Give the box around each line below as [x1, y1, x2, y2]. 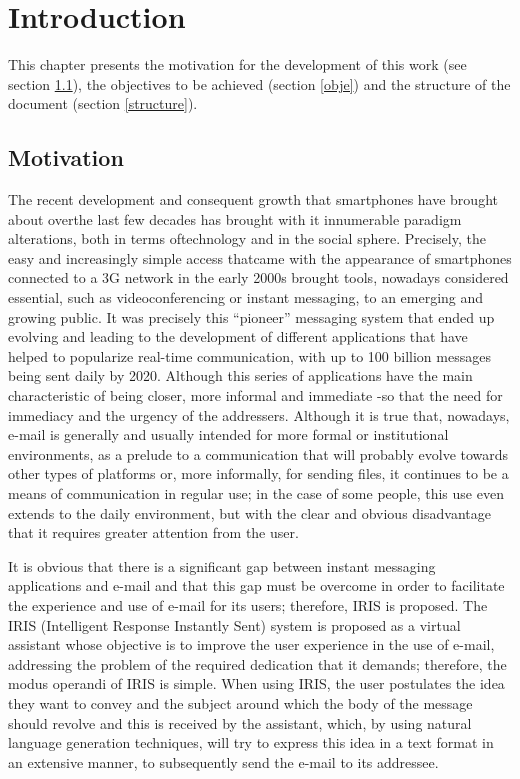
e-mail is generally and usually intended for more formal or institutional [8, 424, 449, 445]
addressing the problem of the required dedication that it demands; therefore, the [8, 653, 507, 674]
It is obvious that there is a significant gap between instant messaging [8, 555, 436, 576]
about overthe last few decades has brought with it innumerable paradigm [8, 208, 462, 229]
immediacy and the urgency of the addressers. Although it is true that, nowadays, [8, 404, 510, 425]
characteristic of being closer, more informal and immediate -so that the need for [8, 385, 503, 406]
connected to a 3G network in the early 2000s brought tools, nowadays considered [8, 267, 509, 288]
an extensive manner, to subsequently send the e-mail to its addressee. [8, 751, 439, 772]
